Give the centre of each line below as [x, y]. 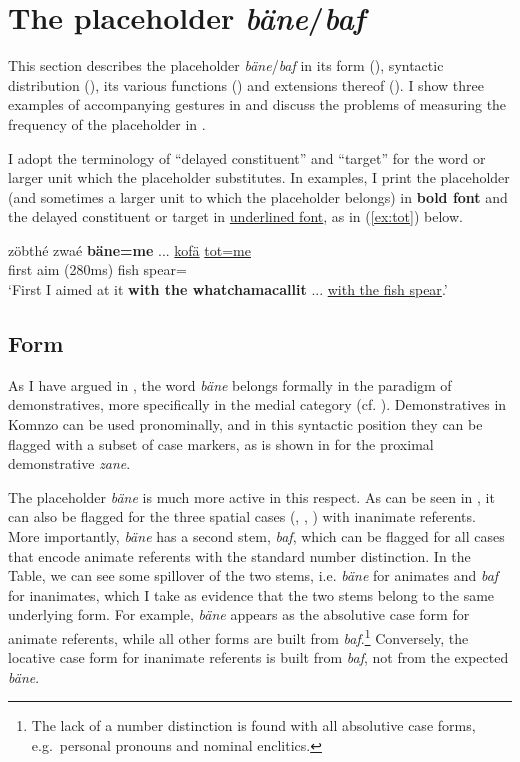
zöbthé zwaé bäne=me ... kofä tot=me [129, 249]
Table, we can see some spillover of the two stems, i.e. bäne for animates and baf [253, 575]
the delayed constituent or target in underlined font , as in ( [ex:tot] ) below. [235, 216]
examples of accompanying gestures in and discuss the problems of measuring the [257, 104]
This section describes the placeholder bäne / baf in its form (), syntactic [226, 65]
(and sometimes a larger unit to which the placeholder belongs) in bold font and [258, 196]
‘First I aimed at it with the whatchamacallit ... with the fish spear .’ [228, 289]
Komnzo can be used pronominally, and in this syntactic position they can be [245, 424]
